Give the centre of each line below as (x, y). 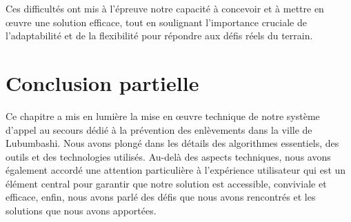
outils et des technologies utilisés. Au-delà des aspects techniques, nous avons (168, 156)
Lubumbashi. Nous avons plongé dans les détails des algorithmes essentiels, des (172, 143)
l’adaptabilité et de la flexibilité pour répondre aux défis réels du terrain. (159, 36)
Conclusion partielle (102, 82)
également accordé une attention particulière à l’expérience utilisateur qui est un (176, 170)
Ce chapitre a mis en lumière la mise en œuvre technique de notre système (163, 115)
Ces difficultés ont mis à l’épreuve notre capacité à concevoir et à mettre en (165, 8)
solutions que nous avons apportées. (81, 211)
